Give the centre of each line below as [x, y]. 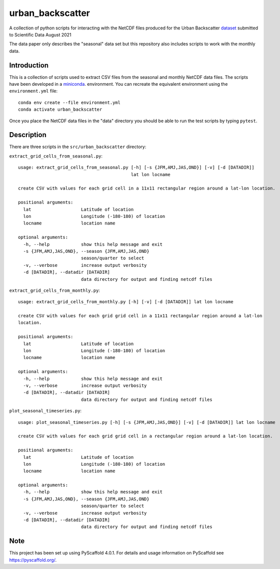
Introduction [29, 65]
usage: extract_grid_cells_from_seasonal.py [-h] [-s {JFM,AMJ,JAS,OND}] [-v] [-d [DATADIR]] [136, 168]
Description [28, 135]
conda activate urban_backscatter [60, 109]
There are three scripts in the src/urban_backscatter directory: [78, 147]
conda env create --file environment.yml [69, 102]
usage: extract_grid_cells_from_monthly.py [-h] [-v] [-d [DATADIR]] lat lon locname [126, 302]
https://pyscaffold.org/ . [33, 560]
